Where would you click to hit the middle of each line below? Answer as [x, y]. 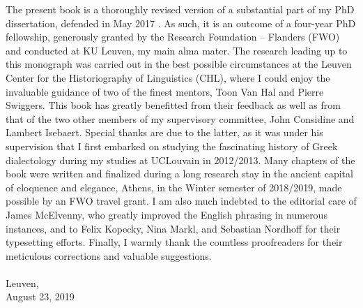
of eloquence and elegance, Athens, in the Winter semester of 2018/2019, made [174, 187]
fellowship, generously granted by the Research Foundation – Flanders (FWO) [173, 37]
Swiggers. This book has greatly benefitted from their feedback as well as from [173, 105]
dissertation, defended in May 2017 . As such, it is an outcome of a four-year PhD [181, 23]
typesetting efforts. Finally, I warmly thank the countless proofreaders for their [174, 242]
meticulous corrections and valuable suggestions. [109, 255]
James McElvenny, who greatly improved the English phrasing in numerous [167, 214]
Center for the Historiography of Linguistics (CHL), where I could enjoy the [168, 77]
